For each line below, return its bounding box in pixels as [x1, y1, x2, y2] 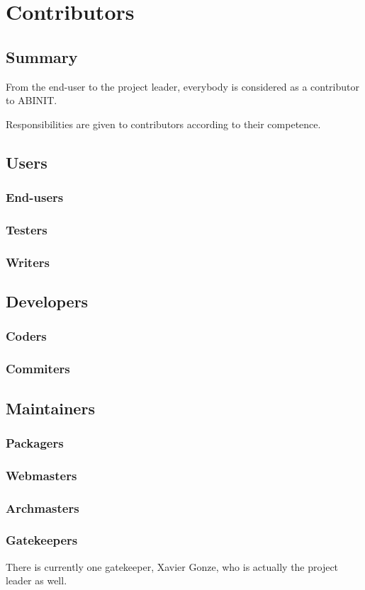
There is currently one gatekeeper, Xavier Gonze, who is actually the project [6, 559, 339, 574]
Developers [6, 290, 89, 312]
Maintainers [6, 397, 95, 419]
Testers [6, 220, 47, 238]
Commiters [6, 360, 70, 378]
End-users [6, 188, 64, 206]
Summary [6, 45, 78, 67]
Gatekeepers [6, 531, 78, 549]
